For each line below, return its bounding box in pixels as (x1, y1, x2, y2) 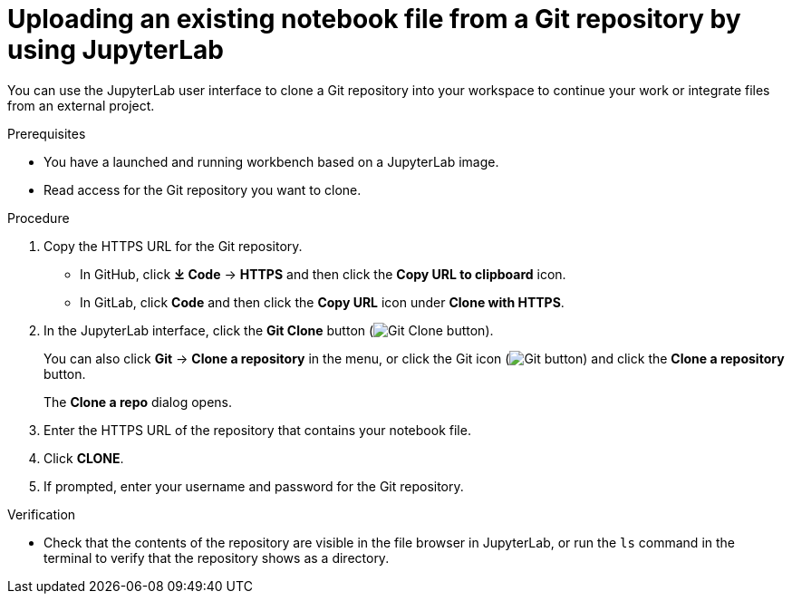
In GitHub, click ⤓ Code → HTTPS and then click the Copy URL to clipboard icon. (80, 266, 566, 282)
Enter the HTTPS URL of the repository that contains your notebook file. (43, 422, 471, 438)
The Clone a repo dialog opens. (43, 393, 232, 410)
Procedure (7, 209, 70, 226)
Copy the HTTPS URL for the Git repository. (43, 237, 303, 254)
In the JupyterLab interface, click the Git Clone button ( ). (43, 322, 494, 338)
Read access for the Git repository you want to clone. (43, 181, 362, 198)
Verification (7, 506, 76, 522)
